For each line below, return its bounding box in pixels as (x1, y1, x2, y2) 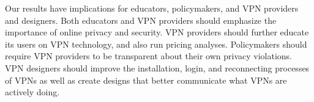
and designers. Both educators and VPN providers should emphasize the (5, 13, 277, 26)
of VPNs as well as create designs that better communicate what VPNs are (5, 73, 287, 86)
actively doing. (5, 86, 60, 98)
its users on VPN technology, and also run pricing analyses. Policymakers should (5, 37, 307, 50)
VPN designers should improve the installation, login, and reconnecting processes (5, 61, 310, 74)
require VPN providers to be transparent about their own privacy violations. (5, 49, 293, 62)
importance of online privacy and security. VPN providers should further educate (5, 26, 309, 38)
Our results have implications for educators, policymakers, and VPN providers (5, 2, 299, 14)
